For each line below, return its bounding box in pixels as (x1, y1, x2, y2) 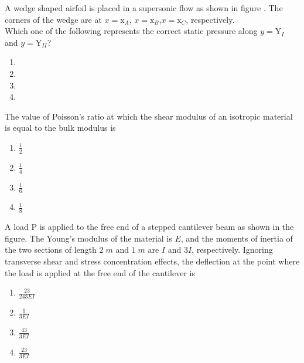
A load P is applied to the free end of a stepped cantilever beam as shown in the (5, 220, 294, 233)
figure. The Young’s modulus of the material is (5, 232, 172, 244)
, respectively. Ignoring (192, 243, 273, 256)
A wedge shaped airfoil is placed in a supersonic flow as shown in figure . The (5, 2, 283, 13)
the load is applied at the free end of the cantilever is (5, 266, 195, 279)
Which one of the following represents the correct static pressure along (5, 25, 258, 37)
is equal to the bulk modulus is (5, 121, 116, 134)
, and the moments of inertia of (180, 232, 293, 244)
